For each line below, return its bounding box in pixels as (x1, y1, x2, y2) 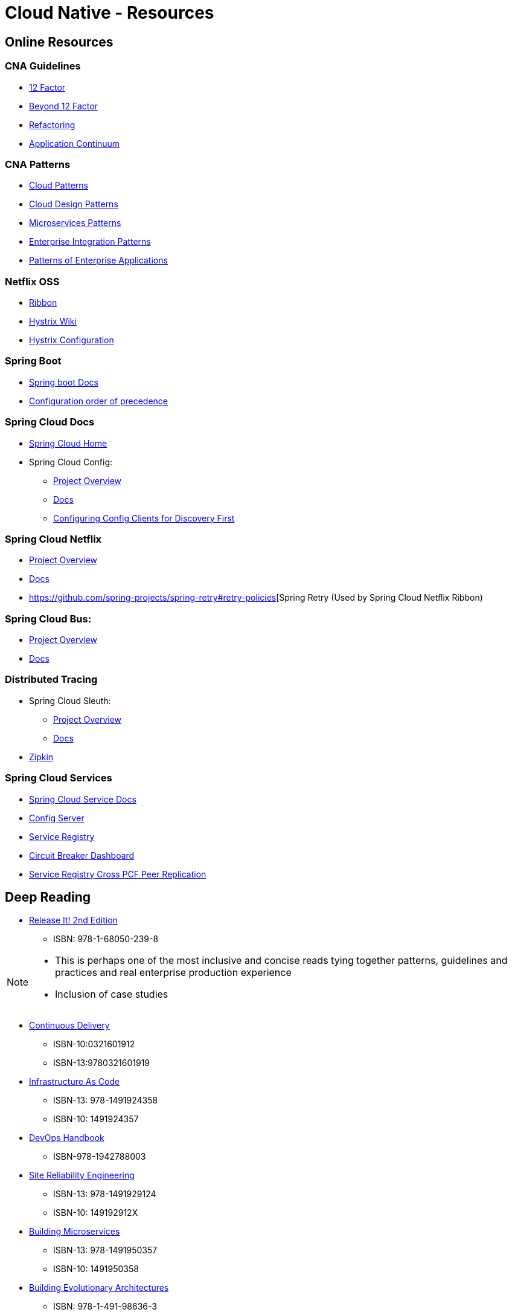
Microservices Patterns (29, 218, 121, 228)
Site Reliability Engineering (29, 1170, 135, 1181)
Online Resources (5, 34, 114, 50)
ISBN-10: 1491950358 (53, 1264, 139, 1275)
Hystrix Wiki (29, 316, 77, 327)
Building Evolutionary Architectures (29, 1282, 169, 1293)
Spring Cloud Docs (5, 416, 95, 428)
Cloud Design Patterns (29, 199, 118, 210)
